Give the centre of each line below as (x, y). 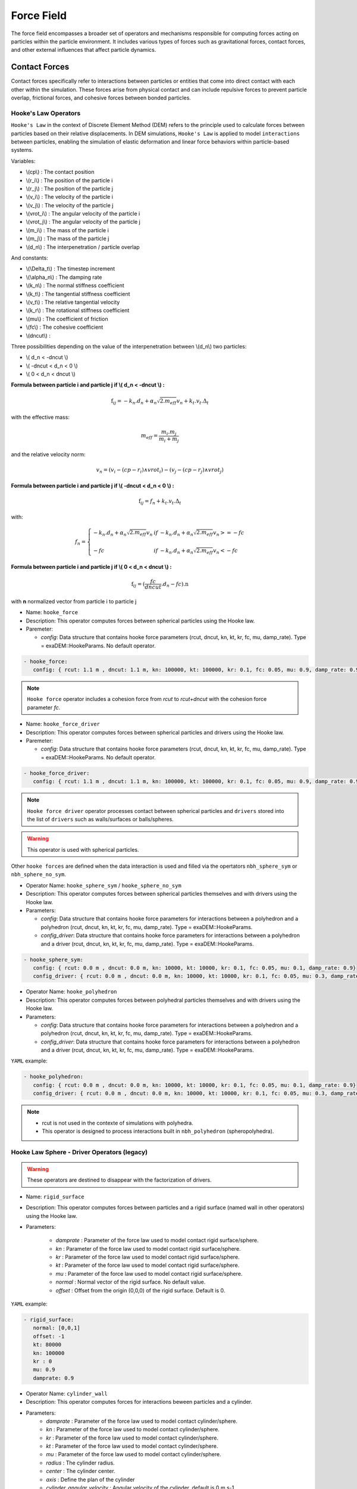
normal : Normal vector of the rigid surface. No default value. (131, 1282)
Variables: (23, 161)
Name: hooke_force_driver (63, 724)
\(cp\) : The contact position (60, 172)
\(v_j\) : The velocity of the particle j (70, 205)
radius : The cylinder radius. (81, 1463)
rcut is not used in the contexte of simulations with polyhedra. (118, 1123)
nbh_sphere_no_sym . (39, 874)
